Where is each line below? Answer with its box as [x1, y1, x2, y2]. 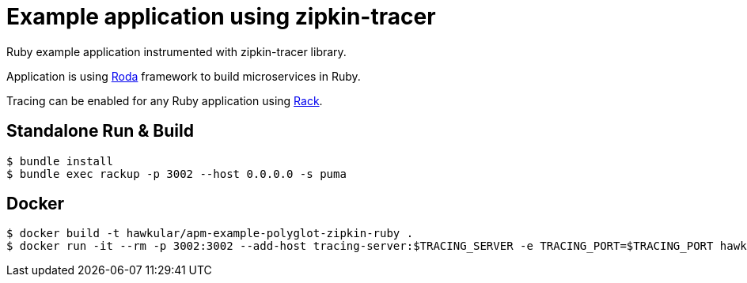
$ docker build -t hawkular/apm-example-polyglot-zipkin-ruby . [6, 227, 414, 240]
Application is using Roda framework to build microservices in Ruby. [6, 69, 361, 83]
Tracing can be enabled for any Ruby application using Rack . [6, 93, 323, 108]
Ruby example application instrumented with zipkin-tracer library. [6, 44, 347, 58]
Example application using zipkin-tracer [6, 3, 436, 30]
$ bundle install [6, 154, 113, 168]
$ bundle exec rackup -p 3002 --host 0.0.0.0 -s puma [6, 167, 347, 180]
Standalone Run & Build [6, 121, 194, 141]
